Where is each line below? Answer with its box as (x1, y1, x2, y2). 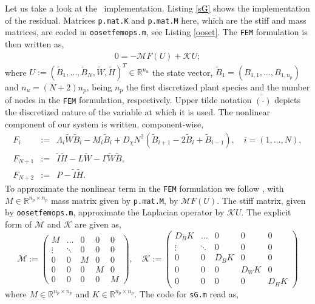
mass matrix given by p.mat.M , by (50, 194, 178, 206)
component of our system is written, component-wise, (5, 117, 204, 130)
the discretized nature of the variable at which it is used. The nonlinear (5, 106, 271, 118)
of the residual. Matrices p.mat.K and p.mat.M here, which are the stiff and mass (5, 13, 307, 26)
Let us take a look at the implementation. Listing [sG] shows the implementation (5, 2, 310, 14)
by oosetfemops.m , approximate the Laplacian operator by (5, 206, 225, 218)
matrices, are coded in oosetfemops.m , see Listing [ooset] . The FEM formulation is (5, 25, 308, 38)
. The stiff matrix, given (217, 194, 306, 206)
